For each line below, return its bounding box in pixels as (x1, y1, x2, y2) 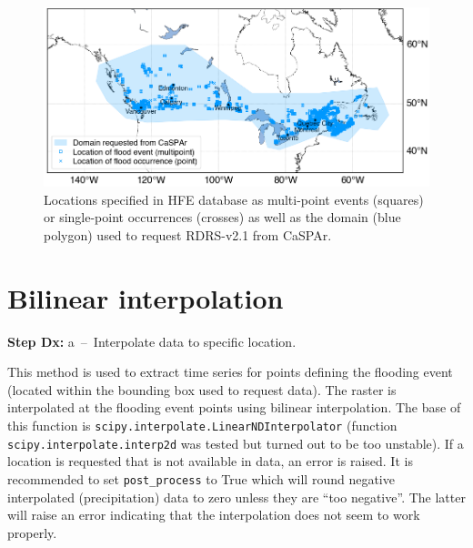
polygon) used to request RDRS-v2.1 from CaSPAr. (44, 225, 332, 244)
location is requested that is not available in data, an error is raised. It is (7, 452, 413, 471)
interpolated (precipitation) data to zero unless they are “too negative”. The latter (7, 487, 466, 506)
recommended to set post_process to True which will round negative (7, 469, 395, 488)
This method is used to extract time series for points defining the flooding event (7, 362, 453, 381)
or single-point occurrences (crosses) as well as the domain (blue (44, 208, 401, 227)
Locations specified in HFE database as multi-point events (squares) (44, 189, 424, 208)
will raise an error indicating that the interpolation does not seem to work (7, 505, 420, 524)
